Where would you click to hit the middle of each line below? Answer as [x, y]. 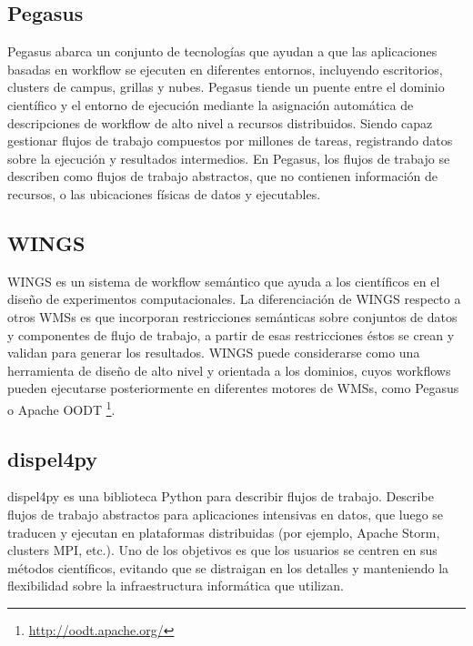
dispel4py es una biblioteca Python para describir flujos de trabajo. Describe [221, 496]
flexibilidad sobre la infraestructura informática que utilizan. [176, 585]
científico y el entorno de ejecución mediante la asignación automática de [211, 104]
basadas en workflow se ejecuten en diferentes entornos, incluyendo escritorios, [225, 69]
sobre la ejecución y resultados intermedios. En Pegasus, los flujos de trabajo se [229, 158]
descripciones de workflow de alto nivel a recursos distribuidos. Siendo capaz [220, 122]
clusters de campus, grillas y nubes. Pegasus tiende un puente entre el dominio [226, 87]
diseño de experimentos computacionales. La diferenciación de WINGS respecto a [234, 299]
